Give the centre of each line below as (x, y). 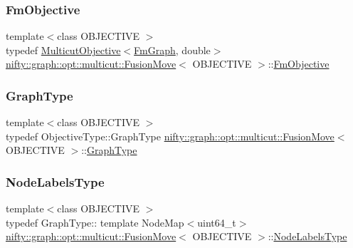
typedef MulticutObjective (63, 50)
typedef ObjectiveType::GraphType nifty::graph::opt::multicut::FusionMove (170, 136)
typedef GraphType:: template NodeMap (95, 222)
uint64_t (217, 222)
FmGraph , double (172, 50)
